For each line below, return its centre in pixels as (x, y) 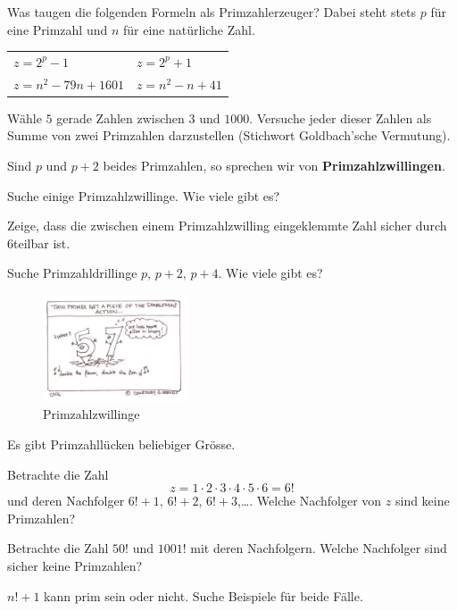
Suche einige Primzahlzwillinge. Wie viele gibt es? (144, 195)
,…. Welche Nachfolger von (310, 501)
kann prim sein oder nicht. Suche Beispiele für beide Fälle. (204, 595)
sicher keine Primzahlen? (75, 566)
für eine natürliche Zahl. (189, 29)
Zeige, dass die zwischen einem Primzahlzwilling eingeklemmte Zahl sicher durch (227, 226)
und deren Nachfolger (66, 501)
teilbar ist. (42, 243)
